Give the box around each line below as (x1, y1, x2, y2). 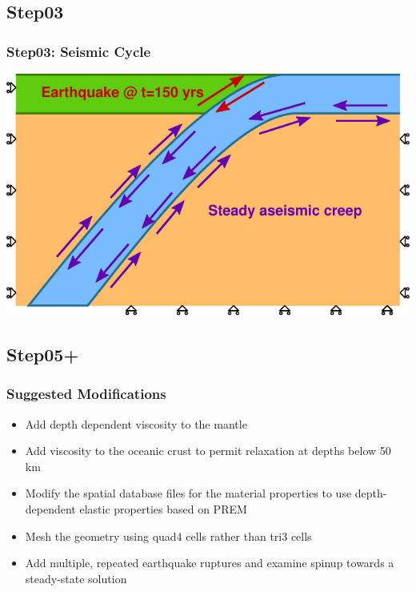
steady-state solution (25, 570, 127, 586)
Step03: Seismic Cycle (6, 41, 151, 61)
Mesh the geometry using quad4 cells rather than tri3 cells (25, 527, 312, 544)
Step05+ (6, 341, 79, 366)
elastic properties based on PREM (79, 500, 247, 517)
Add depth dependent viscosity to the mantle (25, 415, 247, 432)
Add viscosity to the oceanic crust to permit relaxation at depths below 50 (25, 442, 391, 459)
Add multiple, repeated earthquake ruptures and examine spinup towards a (25, 554, 394, 571)
